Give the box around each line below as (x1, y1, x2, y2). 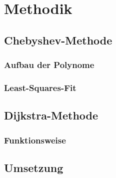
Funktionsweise (4, 133, 66, 146)
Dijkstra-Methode (4, 107, 98, 123)
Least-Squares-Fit (4, 81, 76, 93)
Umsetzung (4, 159, 63, 175)
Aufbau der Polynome (4, 58, 94, 71)
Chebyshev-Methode (4, 32, 112, 47)
